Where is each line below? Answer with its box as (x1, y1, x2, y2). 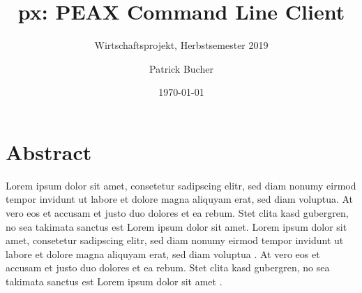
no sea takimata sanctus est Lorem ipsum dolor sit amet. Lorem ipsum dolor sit (6, 219, 347, 234)
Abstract (6, 137, 92, 166)
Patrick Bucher (149, 61, 213, 76)
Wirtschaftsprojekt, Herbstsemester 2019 (94, 38, 269, 52)
